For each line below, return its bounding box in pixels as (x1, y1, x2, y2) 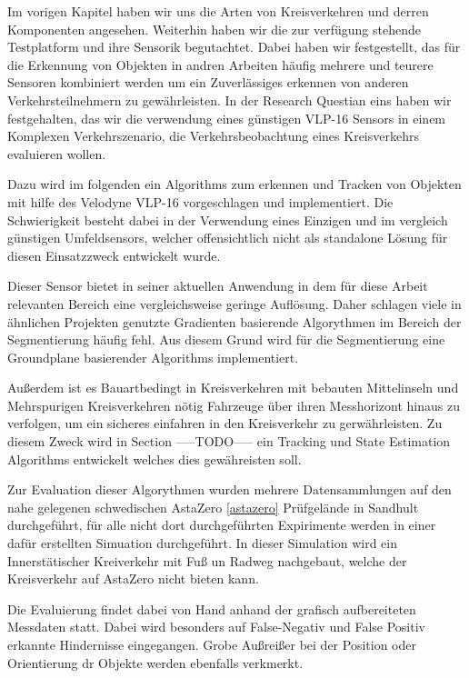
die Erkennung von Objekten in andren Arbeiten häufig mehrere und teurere (7, 55, 434, 74)
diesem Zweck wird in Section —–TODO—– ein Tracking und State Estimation (7, 432, 451, 451)
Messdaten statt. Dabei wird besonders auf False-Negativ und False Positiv (7, 617, 425, 636)
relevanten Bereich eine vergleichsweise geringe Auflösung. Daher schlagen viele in (7, 294, 462, 313)
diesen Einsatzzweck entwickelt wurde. (7, 245, 221, 264)
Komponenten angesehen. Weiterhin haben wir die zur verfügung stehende (7, 19, 421, 38)
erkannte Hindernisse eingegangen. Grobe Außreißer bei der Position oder (7, 635, 416, 653)
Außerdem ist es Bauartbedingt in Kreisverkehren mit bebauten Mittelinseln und (7, 378, 459, 397)
